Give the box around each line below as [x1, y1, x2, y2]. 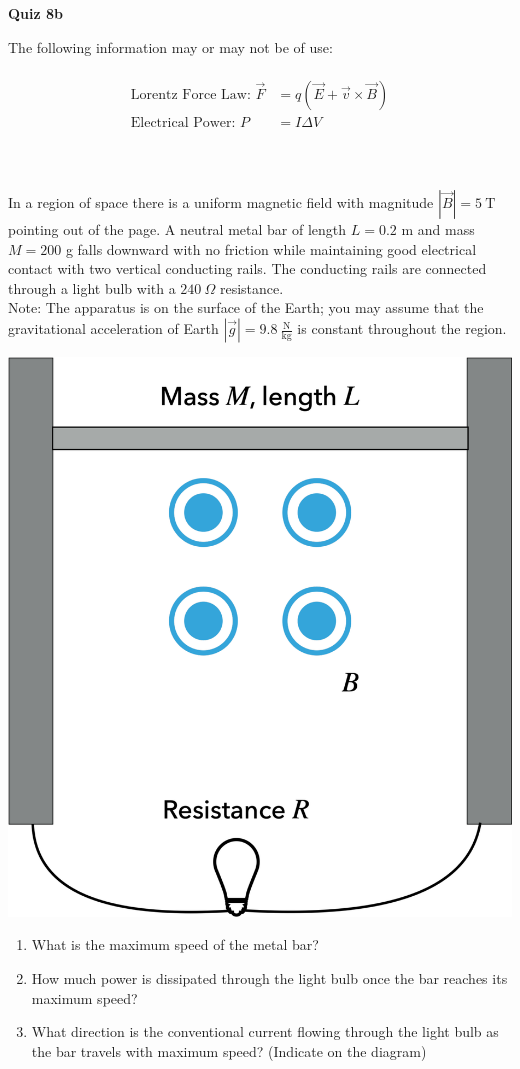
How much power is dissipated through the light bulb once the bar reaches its [31, 967, 508, 988]
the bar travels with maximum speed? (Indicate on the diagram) [31, 1040, 427, 1061]
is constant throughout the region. [297, 318, 507, 339]
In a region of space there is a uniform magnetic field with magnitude [8, 192, 434, 213]
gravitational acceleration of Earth [8, 318, 219, 339]
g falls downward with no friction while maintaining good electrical [65, 238, 477, 259]
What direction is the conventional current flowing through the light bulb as [31, 1021, 499, 1042]
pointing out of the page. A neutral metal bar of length [8, 219, 347, 240]
